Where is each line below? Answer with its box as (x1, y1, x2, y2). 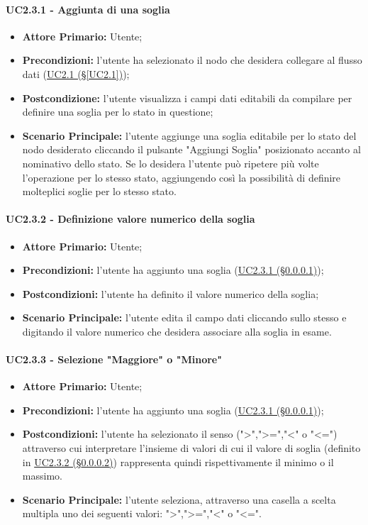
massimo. (22, 468, 62, 483)
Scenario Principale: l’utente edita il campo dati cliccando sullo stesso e (22, 310, 347, 325)
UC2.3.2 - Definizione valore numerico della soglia (6, 211, 255, 226)
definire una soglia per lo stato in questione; (22, 104, 213, 119)
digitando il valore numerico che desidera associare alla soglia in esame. (22, 324, 332, 338)
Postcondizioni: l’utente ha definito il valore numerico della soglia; (22, 286, 319, 301)
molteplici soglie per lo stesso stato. (22, 184, 177, 199)
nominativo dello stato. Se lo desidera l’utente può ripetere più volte (22, 155, 319, 170)
